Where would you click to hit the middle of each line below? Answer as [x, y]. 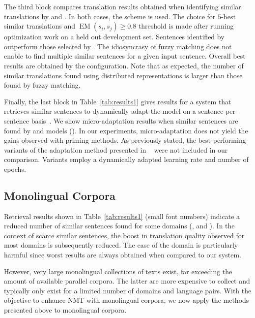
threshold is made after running [186, 26]
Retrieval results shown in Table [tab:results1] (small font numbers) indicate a [122, 216]
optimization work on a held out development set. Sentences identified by [114, 37]
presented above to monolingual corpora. [65, 310]
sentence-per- [218, 111]
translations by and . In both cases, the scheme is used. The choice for [110, 16]
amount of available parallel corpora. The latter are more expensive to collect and [127, 281]
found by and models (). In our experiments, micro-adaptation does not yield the [126, 130]
